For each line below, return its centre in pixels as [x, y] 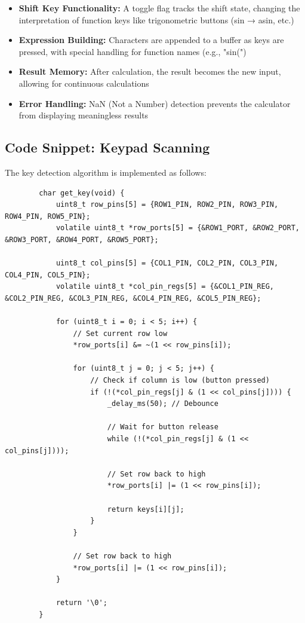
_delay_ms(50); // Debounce [163, 404]
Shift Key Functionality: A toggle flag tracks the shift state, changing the [159, 8]
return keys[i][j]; [146, 509]
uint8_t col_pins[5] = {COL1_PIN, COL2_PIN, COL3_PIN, [167, 263]
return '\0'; [81, 603]
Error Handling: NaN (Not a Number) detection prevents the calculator [155, 103]
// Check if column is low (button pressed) [180, 381]
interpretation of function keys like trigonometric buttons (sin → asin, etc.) [156, 19]
